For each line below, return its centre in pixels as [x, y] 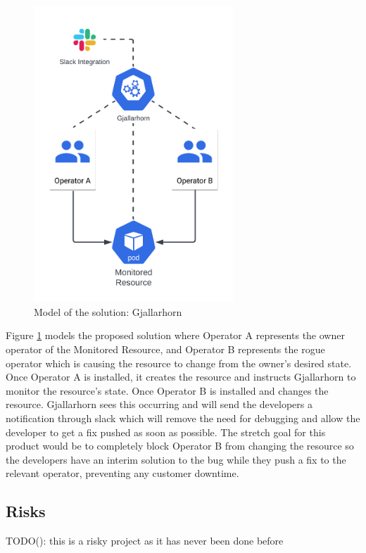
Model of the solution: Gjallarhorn [108, 311]
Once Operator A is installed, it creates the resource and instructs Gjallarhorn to [181, 377]
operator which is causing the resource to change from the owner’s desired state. [179, 363]
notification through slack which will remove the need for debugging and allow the [183, 418]
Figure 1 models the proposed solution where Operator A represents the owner [175, 335]
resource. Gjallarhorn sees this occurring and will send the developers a [159, 404]
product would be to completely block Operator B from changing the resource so [180, 446]
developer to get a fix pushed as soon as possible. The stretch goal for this [166, 432]
